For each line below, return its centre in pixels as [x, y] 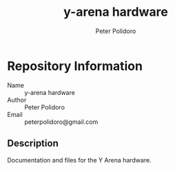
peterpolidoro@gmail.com [61, 122]
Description [33, 144]
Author [17, 100]
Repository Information [75, 66]
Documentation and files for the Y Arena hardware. [79, 160]
